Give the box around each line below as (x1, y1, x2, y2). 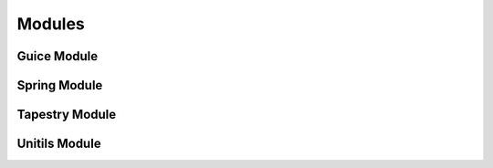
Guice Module (16, 48, 99, 64)
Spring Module (16, 78, 103, 93)
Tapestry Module (16, 107, 117, 122)
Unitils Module (16, 136, 101, 152)
